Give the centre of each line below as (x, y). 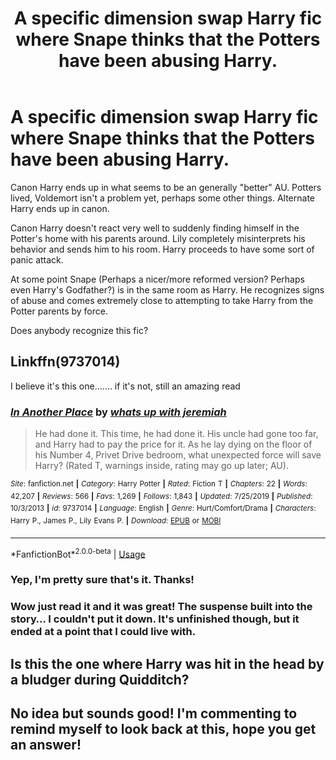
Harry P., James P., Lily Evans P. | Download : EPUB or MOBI (116, 521)
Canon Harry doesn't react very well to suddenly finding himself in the (155, 228)
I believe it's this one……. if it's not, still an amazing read (125, 386)
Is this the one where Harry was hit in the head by (167, 663)
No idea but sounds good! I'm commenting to (154, 713)
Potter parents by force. (59, 311)
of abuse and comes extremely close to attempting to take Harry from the (162, 300)
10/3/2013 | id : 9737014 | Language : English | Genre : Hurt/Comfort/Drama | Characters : (163, 508)
